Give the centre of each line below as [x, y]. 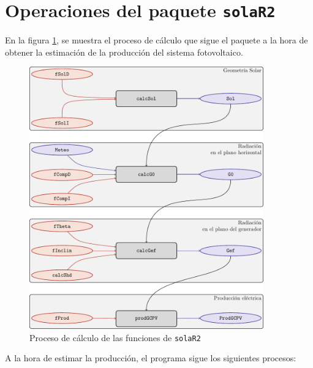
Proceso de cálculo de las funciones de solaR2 [115, 337]
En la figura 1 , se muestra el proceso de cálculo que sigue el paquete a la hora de [156, 40]
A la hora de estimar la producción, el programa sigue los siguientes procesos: [151, 358]
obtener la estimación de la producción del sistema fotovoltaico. [124, 52]
